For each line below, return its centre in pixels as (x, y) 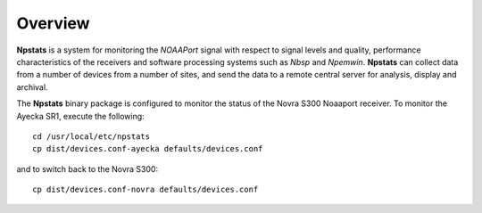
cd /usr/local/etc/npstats (91, 136)
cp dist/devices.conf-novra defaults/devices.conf (145, 190)
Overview (53, 23)
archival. (32, 87)
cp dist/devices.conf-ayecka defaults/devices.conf (148, 149)
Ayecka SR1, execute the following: (80, 116)
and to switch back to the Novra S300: (87, 168)
